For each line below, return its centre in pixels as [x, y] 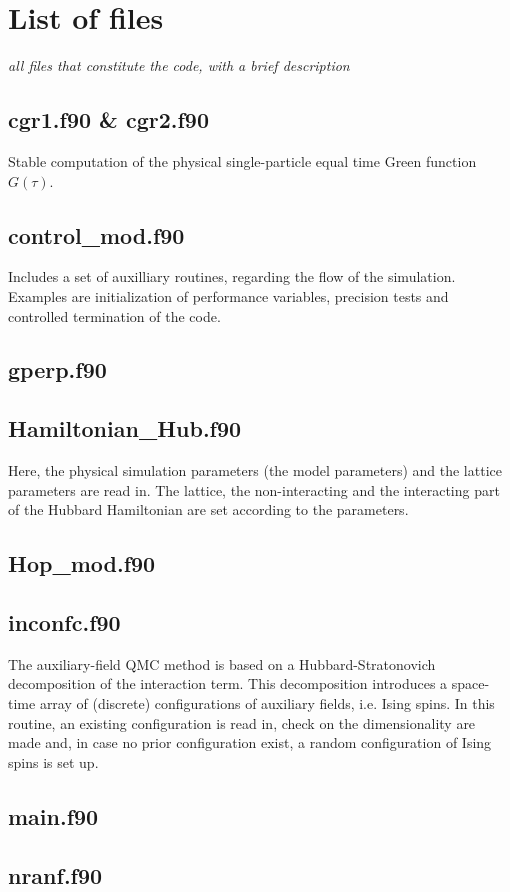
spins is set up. [53, 761]
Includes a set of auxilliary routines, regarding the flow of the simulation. [232, 276]
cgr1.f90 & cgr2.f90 [108, 119]
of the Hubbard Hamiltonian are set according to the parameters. [208, 509]
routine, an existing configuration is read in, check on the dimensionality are [242, 722]
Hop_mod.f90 [82, 563]
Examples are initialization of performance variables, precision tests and [228, 295]
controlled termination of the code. [114, 315]
